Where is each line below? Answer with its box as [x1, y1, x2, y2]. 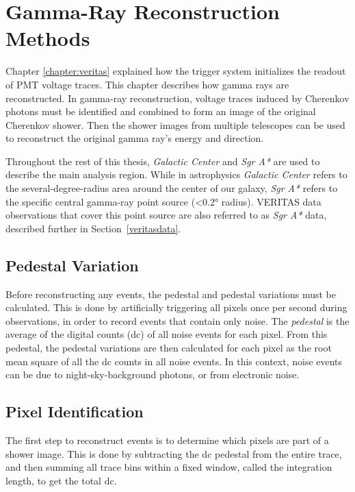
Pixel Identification [5, 401, 144, 422]
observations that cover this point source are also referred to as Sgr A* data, [5, 208, 327, 222]
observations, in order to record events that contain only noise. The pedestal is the [5, 313, 350, 328]
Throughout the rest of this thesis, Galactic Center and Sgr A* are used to [5, 153, 320, 168]
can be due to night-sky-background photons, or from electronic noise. [5, 367, 300, 382]
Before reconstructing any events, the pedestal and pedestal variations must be [5, 286, 337, 301]
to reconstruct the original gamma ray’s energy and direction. [5, 131, 264, 145]
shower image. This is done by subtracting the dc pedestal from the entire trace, [5, 446, 342, 460]
